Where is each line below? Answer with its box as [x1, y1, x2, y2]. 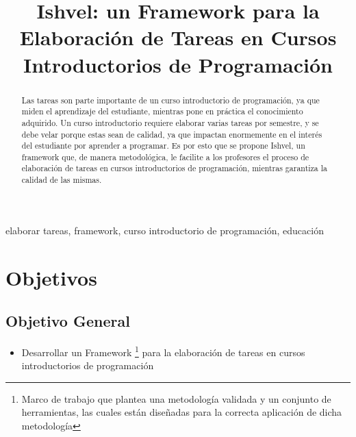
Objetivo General [5, 310, 130, 332]
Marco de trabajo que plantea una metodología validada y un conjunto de [21, 391, 331, 405]
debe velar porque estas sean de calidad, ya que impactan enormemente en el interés [21, 128, 322, 140]
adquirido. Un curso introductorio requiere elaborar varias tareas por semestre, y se [21, 116, 319, 128]
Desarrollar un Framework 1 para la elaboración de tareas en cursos [21, 342, 305, 359]
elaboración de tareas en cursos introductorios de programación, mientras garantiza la [21, 162, 327, 174]
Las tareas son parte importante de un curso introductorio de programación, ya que [21, 94, 320, 105]
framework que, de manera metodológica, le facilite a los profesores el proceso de [21, 151, 309, 162]
